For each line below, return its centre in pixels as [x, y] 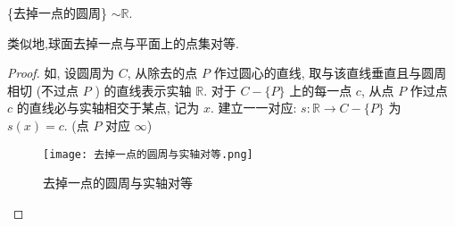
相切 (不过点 [43, 90]
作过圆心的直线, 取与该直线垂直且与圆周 [330, 73]
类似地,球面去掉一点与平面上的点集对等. [123, 42]
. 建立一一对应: [253, 108]
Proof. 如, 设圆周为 [61, 73]
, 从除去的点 [162, 73]
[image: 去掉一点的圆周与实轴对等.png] [148, 154]
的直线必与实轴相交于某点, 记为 [108, 108]
